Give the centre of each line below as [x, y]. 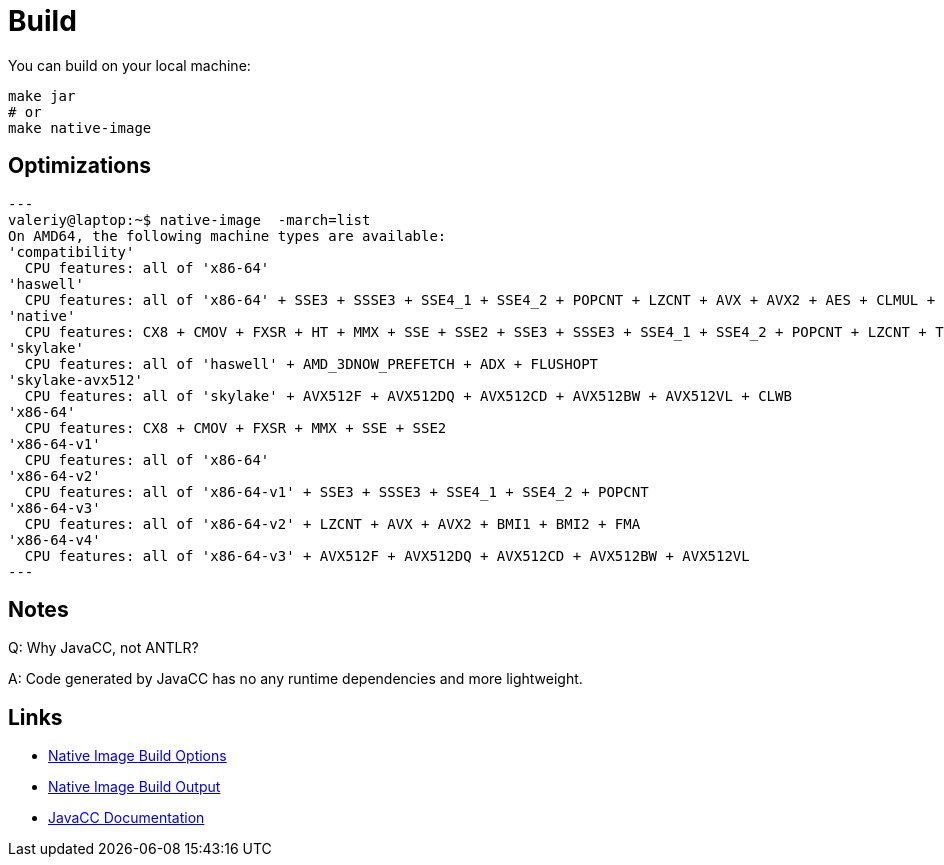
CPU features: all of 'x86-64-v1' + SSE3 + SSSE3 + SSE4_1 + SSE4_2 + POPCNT [336, 491]
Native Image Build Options [137, 756]
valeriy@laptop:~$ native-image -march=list [189, 219]
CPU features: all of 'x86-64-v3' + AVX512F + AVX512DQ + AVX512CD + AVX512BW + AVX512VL [387, 555]
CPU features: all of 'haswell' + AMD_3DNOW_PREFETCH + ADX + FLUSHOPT [311, 363]
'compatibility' [71, 251]
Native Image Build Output [134, 787]
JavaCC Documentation [126, 818]
